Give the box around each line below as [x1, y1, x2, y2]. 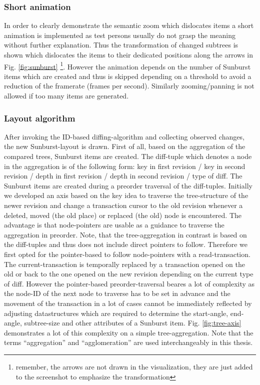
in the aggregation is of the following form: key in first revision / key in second [4, 160, 245, 171]
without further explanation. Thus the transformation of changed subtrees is [4, 39, 238, 50]
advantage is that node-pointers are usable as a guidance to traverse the [4, 219, 224, 230]
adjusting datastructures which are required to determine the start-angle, [4, 307, 228, 318]
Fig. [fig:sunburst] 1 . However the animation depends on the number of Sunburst [4, 59, 251, 71]
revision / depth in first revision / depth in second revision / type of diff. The [4, 170, 242, 181]
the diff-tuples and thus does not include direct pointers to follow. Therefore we [4, 239, 247, 249]
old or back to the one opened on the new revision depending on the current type [4, 268, 253, 279]
